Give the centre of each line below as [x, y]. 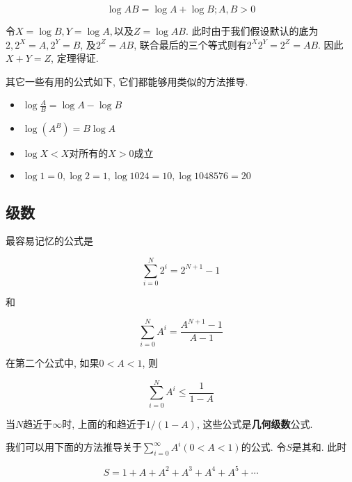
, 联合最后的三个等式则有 [190, 44]
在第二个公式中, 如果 [53, 363]
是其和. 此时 [319, 447]
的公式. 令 [264, 447]
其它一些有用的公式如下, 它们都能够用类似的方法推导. [127, 81]
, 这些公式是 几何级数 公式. [255, 423]
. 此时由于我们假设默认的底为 [252, 31]
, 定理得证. [75, 58]
